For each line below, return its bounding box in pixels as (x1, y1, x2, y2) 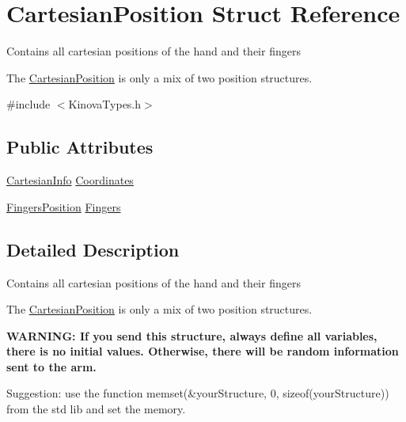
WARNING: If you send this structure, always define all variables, (6, 327, 378, 344)
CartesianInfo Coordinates (6, 172, 134, 188)
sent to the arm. (6, 358, 97, 374)
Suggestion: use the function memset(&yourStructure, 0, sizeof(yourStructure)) (6, 385, 389, 401)
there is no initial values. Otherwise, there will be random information (6, 343, 399, 359)
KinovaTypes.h (68, 96, 142, 112)
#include (6, 96, 51, 112)
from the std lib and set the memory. (6, 401, 186, 417)
